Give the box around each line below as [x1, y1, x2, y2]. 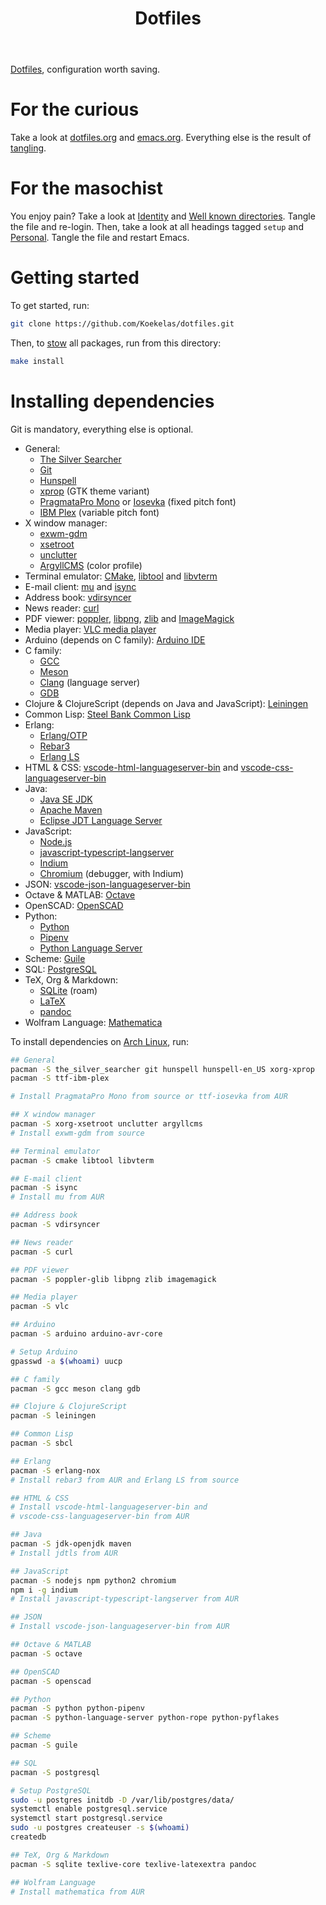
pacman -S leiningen [10, 1411, 97, 1421]
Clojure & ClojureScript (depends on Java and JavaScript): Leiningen [24, 697, 309, 709]
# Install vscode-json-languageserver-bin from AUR [10, 1622, 230, 1632]
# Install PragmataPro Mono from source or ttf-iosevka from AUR [10, 1092, 288, 1102]
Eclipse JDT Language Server [39, 814, 163, 826]
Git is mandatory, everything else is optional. [10, 423, 194, 435]
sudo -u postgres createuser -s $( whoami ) [10, 1823, 190, 1833]
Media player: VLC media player [24, 623, 157, 635]
